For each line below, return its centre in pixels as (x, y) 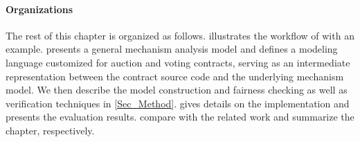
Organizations (39, 9)
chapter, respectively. (50, 130)
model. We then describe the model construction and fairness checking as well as (177, 90)
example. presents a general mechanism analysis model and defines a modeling (172, 49)
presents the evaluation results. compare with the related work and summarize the (180, 117)
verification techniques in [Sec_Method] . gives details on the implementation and (178, 103)
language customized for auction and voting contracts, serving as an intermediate (178, 62)
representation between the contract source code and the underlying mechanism (175, 76)
